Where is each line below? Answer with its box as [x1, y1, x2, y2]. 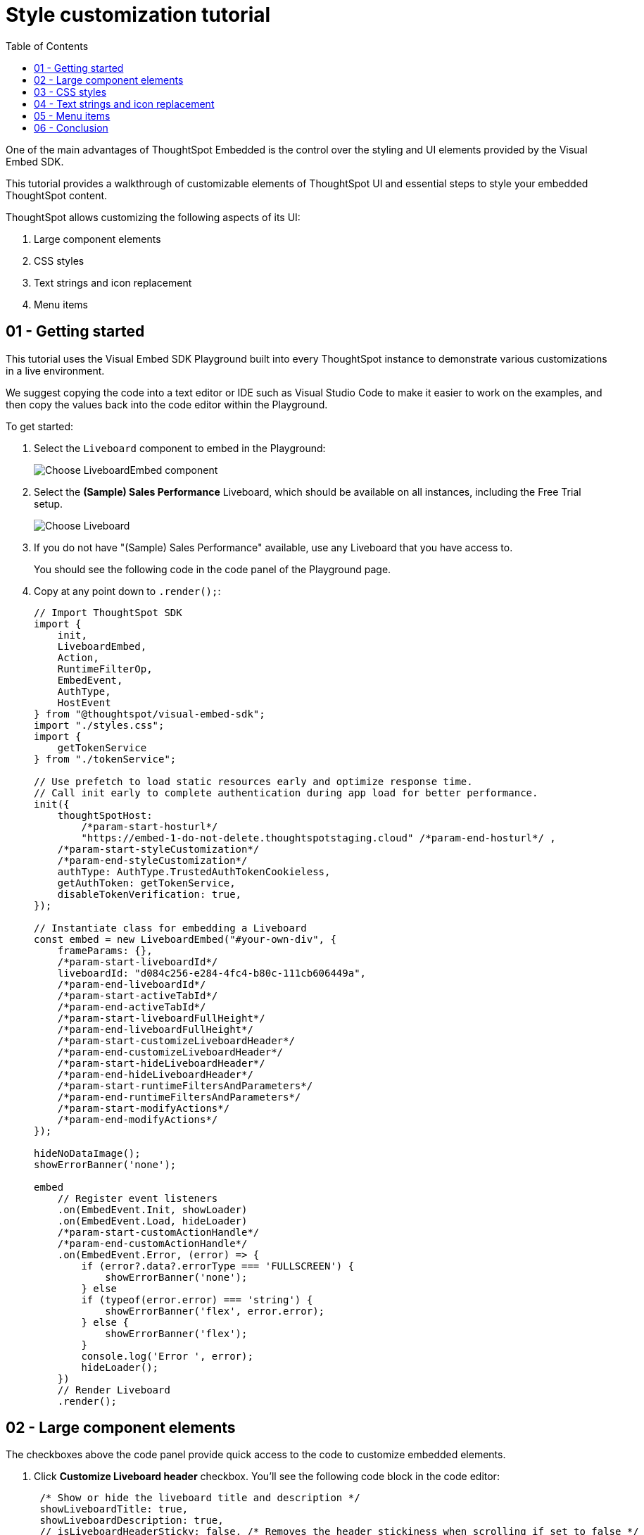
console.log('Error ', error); [81, 1350, 253, 1362]
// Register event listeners [57, 1192, 218, 1204]
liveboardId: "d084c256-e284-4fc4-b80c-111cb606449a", [57, 967, 367, 979]
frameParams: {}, [57, 944, 153, 956]
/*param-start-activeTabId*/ [57, 989, 218, 1001]
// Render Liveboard [57, 1384, 170, 1396]
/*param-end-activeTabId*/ [57, 1001, 206, 1013]
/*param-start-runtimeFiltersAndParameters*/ [57, 1079, 313, 1091]
